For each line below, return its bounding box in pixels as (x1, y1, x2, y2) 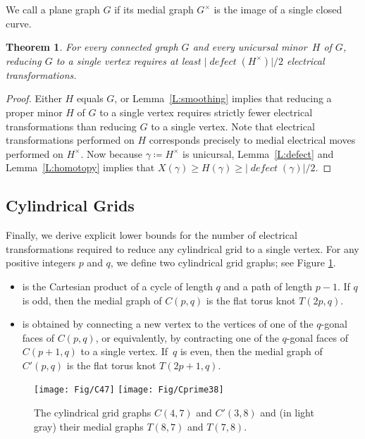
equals (76, 91, 104, 106)
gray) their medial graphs (34, 419, 144, 433)
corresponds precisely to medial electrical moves (149, 132, 356, 147)
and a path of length (223, 278, 313, 293)
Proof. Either (6, 91, 62, 106)
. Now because (80, 146, 143, 161)
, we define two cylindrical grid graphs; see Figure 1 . (110, 255, 336, 270)
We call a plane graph (6, 2, 100, 16)
